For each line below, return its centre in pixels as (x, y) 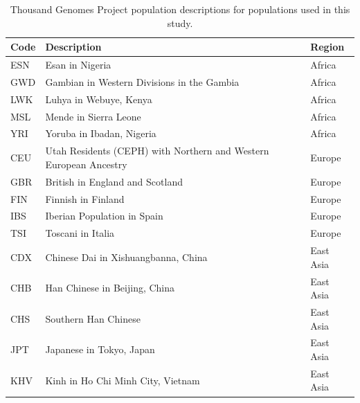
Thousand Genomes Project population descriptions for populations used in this (180, 9)
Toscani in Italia (80, 233)
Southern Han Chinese (93, 318)
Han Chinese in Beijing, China (110, 288)
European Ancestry (86, 164)
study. (180, 23)
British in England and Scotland (114, 181)
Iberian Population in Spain (104, 216)
